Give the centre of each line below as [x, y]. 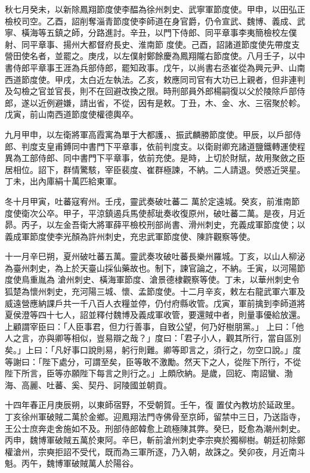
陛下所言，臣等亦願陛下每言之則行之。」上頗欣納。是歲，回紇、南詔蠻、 [145, 373]
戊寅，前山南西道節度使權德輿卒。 [72, 114]
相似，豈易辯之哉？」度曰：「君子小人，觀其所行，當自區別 [186, 338]
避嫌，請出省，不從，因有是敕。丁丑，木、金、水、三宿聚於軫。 [180, 102]
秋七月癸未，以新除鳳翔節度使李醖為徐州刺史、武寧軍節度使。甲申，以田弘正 [155, 9]
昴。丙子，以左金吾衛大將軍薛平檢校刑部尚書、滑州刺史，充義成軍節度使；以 [155, 225]
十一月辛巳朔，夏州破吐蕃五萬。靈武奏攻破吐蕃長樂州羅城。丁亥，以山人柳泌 [155, 256]
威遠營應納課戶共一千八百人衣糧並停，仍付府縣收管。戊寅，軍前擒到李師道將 [155, 303]
